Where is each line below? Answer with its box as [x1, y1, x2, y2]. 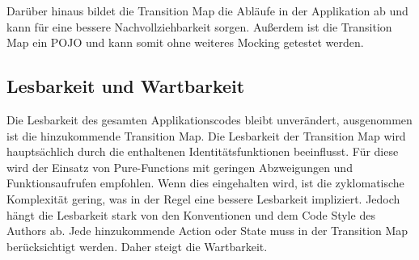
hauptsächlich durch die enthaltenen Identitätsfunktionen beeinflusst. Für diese [6, 143, 399, 160]
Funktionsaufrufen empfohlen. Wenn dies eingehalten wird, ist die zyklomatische [6, 174, 404, 191]
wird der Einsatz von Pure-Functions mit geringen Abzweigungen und [6, 158, 353, 175]
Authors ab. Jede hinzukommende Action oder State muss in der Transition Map [6, 222, 408, 239]
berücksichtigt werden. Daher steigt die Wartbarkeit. [6, 237, 268, 254]
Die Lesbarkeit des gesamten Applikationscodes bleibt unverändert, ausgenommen [6, 111, 413, 128]
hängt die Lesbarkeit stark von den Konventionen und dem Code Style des [6, 206, 375, 223]
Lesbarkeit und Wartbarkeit [6, 73, 245, 99]
